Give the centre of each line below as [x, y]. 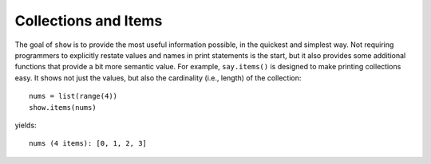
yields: [26, 125]
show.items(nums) [63, 107]
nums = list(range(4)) [73, 96]
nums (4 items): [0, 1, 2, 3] [88, 144]
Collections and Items [89, 21]
